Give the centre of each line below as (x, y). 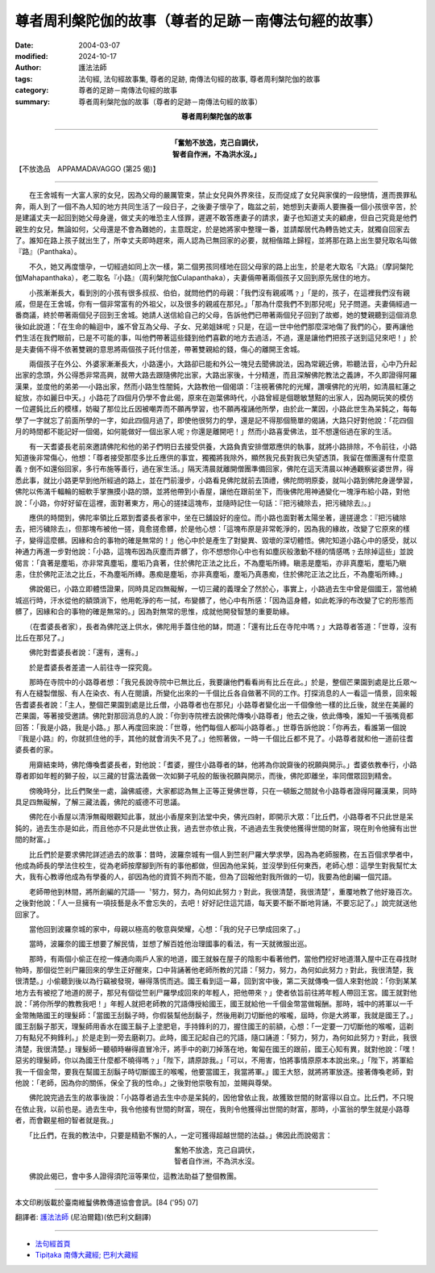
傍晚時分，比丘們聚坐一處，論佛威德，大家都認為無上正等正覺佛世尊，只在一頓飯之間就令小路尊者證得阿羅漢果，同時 (223, 791)
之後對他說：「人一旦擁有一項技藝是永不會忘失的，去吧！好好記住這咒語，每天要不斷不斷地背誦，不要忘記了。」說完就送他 (216, 903)
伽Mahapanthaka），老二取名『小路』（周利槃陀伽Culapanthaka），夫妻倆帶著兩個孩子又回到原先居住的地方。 (195, 278)
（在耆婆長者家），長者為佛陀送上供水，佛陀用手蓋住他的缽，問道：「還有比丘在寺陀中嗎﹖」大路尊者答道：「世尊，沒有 (223, 626)
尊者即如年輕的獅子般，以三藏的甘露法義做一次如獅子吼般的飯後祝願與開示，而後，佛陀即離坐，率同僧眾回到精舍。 (205, 776)
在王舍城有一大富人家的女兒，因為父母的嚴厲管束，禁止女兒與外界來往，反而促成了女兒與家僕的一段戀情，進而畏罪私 (223, 195)
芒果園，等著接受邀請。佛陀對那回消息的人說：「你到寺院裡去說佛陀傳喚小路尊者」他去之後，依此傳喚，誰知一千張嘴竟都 (214, 716)
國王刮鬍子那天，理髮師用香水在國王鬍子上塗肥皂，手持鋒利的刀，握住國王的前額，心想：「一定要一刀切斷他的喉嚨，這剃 (214, 1027)
